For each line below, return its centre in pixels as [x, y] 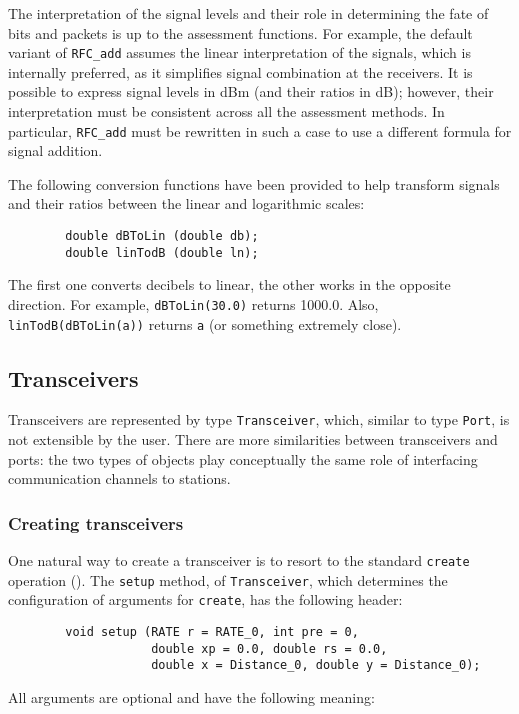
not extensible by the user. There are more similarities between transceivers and [253, 439]
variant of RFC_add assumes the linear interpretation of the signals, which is [239, 52]
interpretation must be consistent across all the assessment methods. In [226, 111]
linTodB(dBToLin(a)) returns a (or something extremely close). [205, 323]
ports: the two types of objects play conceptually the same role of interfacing [243, 458]
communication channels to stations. [119, 478]
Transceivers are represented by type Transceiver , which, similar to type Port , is [259, 419]
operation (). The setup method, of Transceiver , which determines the [228, 579]
